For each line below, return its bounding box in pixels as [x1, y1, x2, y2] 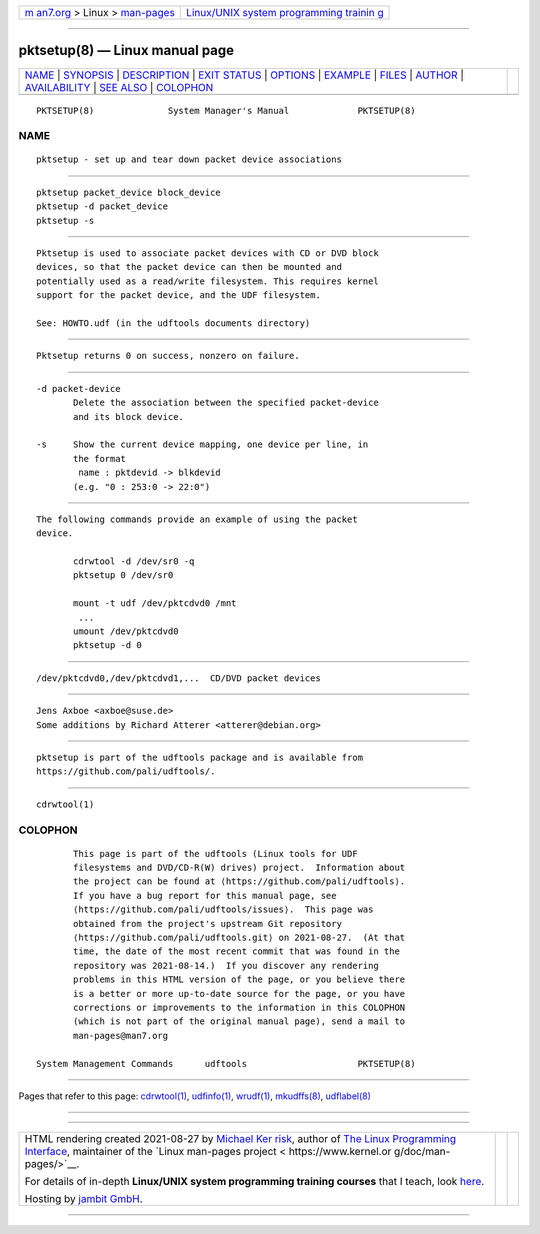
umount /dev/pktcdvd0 [73, 626, 179, 637]
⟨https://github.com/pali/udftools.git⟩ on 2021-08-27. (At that [73, 932, 406, 944]
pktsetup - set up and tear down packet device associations [36, 154, 342, 165]
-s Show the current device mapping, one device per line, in [36, 439, 369, 450]
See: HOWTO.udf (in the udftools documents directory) [36, 317, 311, 329]
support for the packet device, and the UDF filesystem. [36, 290, 322, 301]
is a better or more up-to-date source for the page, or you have [73, 988, 406, 999]
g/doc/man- [393, 1145, 451, 1159]
